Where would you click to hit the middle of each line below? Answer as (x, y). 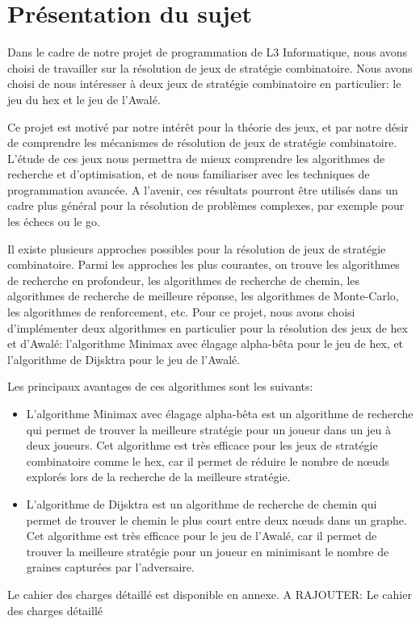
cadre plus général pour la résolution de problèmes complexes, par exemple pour (206, 205)
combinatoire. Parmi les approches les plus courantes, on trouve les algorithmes (204, 264)
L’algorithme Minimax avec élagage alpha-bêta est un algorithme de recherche (220, 413)
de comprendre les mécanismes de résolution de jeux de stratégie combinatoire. (202, 142)
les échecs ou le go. (54, 222)
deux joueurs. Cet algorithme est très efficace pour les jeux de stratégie (202, 445)
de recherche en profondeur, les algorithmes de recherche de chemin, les (184, 280)
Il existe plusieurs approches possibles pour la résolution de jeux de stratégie (197, 248)
